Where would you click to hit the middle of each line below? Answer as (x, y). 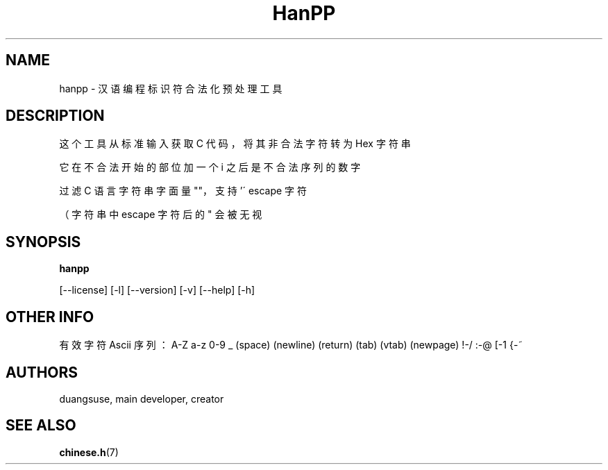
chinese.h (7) (89, 452)
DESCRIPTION (55, 116)
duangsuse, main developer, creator (142, 398)
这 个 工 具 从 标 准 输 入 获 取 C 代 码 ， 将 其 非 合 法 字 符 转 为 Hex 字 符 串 (235, 144)
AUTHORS (42, 372)
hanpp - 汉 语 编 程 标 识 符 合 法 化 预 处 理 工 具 (171, 88)
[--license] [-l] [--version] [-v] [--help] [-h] (157, 290)
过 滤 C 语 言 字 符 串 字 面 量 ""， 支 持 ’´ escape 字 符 (183, 191)
